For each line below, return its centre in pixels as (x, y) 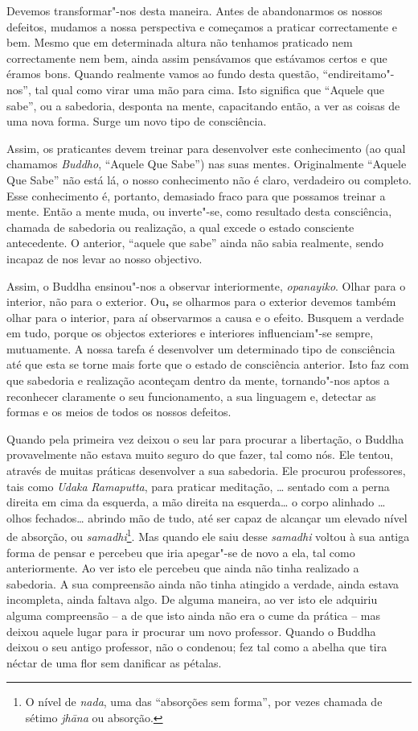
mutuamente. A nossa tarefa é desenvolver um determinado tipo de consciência (201, 348)
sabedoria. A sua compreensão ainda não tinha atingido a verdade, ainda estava (203, 583)
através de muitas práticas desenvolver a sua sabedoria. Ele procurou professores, (206, 471)
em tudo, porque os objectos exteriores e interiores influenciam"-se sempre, (190, 333)
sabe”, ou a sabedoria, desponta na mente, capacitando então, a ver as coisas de (203, 105)
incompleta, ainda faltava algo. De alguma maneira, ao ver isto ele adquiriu (192, 599)
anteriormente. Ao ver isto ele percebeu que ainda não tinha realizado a (183, 568)
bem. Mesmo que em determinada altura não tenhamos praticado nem (180, 42)
